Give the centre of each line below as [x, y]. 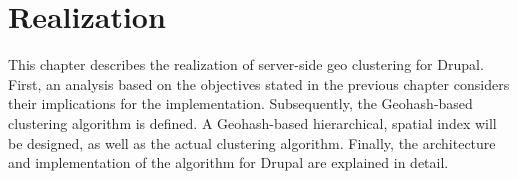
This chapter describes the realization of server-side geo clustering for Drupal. [246, 64]
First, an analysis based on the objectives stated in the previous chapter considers [259, 83]
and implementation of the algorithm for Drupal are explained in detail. [228, 162]
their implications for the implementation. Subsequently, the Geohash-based [240, 103]
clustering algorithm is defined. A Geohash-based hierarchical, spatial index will [252, 122]
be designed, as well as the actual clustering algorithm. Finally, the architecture [252, 142]
